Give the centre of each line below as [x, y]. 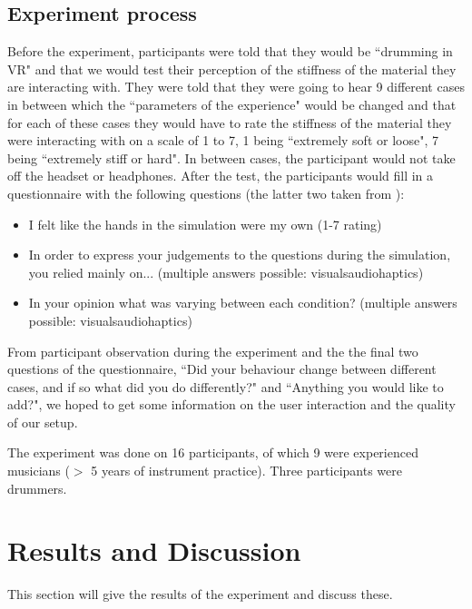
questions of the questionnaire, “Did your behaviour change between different [222, 369]
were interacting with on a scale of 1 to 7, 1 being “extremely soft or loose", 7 [223, 140]
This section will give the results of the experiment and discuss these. [200, 594]
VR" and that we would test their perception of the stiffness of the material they [232, 69]
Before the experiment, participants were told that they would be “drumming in [230, 51]
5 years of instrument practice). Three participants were [246, 471]
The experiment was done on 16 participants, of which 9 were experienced [213, 452]
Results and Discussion [154, 550]
